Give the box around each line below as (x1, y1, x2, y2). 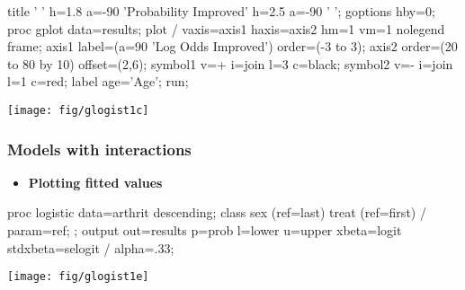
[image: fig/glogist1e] (7, 270, 149, 284)
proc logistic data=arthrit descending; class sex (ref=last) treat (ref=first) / (7, 203, 426, 222)
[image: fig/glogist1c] (7, 103, 149, 117)
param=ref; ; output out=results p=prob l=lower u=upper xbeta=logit (7, 221, 402, 240)
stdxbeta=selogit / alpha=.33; (7, 238, 174, 257)
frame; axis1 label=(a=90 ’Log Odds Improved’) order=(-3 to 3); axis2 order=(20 (7, 37, 458, 56)
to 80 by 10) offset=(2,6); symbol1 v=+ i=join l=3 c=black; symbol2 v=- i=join (7, 54, 453, 73)
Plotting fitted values (28, 172, 163, 191)
